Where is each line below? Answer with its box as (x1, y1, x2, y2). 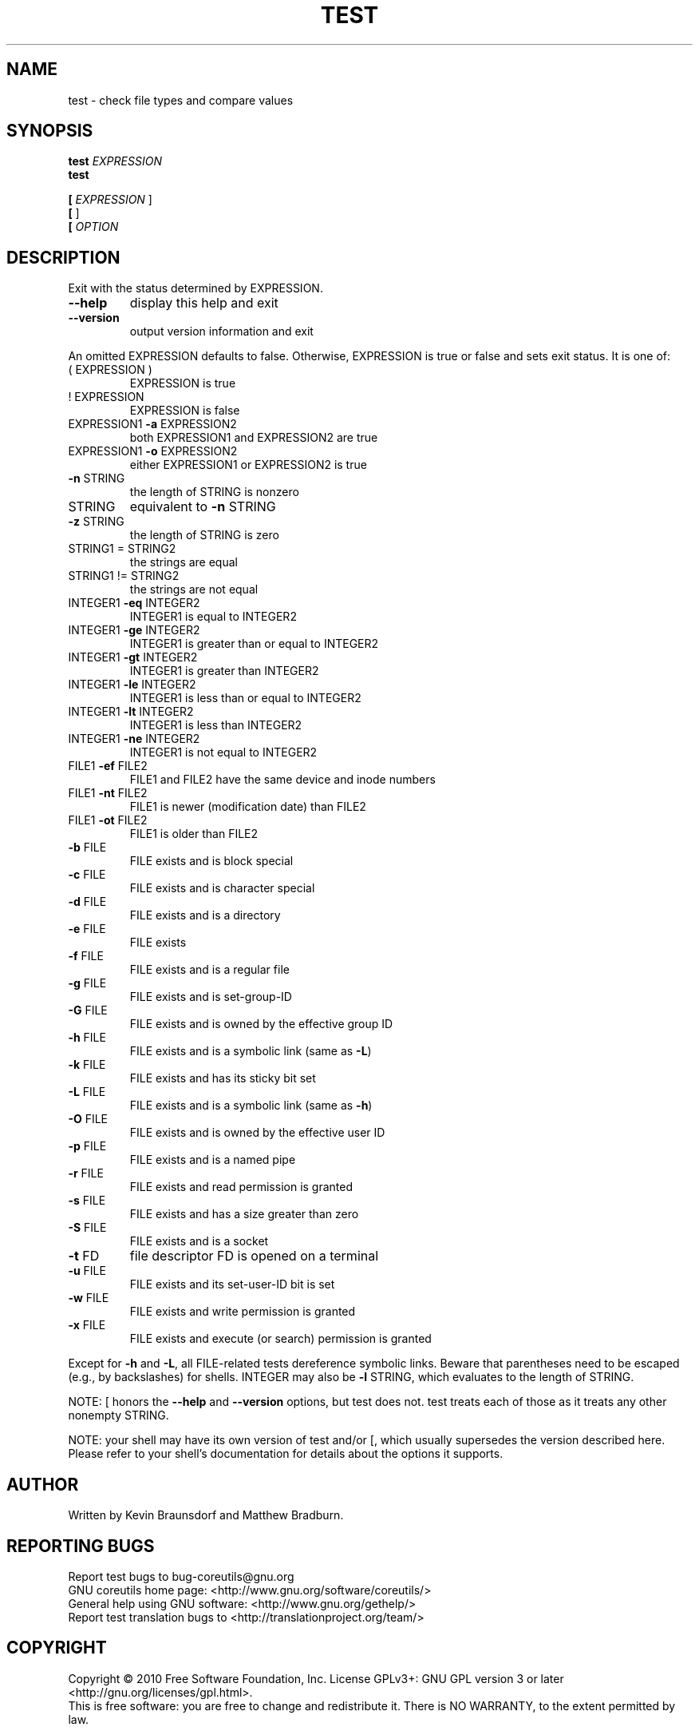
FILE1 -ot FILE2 (68, 813, 148, 828)
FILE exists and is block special (129, 854, 294, 868)
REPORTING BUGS (6, 1535, 155, 1556)
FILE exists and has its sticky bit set (129, 1071, 316, 1086)
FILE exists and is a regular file (129, 963, 290, 977)
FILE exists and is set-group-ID (129, 990, 292, 1004)
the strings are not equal (129, 582, 259, 597)
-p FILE (68, 1139, 107, 1153)
